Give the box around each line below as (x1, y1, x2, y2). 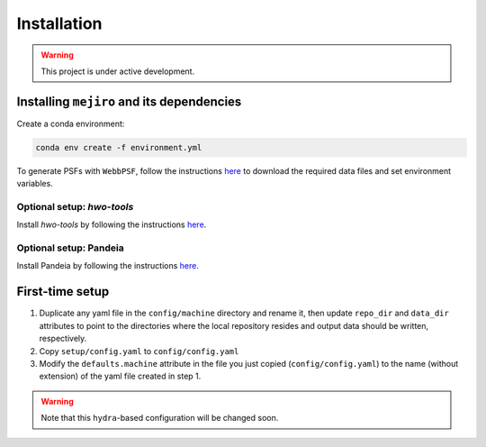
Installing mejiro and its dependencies (16, 94, 242, 109)
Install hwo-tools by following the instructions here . (16, 219, 207, 230)
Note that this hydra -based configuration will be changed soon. (40, 413, 279, 424)
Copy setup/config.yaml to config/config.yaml (39, 345, 239, 356)
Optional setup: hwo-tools (16, 200, 134, 213)
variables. (16, 178, 53, 189)
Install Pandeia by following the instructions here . (16, 260, 200, 271)
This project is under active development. (40, 66, 195, 77)
